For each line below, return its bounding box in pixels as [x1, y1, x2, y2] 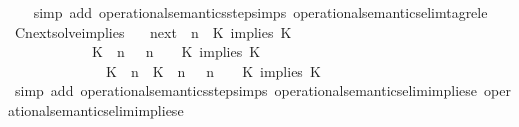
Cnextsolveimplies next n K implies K [14, 21, 292, 42]
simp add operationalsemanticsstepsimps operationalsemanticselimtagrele [33, 2, 488, 22]
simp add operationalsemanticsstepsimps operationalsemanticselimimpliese [14, 80, 477, 101]
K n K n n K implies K [105, 60, 321, 81]
